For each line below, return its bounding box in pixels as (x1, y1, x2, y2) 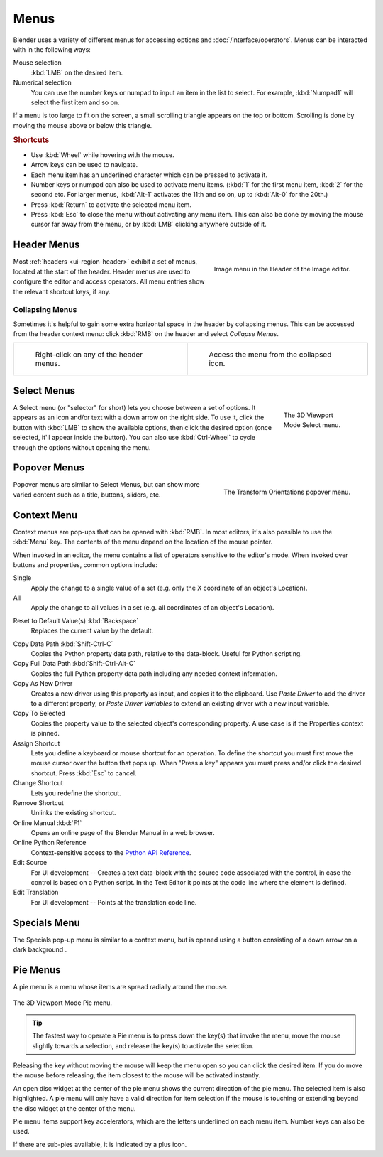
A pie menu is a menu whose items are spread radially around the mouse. (13, 983, 228, 991)
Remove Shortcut (13, 798, 64, 807)
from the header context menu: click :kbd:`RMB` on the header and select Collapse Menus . (13, 330, 279, 338)
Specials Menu (13, 917, 81, 929)
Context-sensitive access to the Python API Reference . (30, 848, 191, 856)
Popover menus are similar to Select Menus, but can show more (13, 480, 200, 489)
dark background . (13, 945, 67, 954)
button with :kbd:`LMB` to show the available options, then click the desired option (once (13, 423, 272, 431)
